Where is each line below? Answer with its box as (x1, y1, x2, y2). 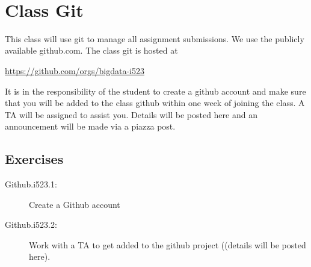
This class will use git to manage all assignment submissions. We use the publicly (5, 32, 304, 45)
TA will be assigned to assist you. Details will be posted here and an (5, 108, 257, 121)
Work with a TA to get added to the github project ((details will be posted (29, 238, 306, 251)
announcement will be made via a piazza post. (5, 120, 176, 133)
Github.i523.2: (5, 218, 57, 231)
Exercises (5, 149, 64, 168)
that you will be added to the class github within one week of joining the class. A (5, 96, 305, 109)
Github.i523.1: (5, 178, 57, 190)
